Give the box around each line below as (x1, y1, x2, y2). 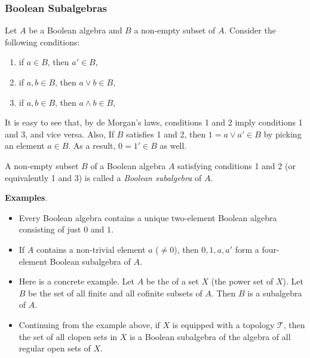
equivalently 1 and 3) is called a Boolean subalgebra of (5, 171, 202, 183)
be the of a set (146, 275, 199, 287)
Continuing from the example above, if (19, 318, 160, 331)
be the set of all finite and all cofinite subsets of (28, 286, 202, 299)
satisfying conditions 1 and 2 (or (177, 159, 296, 172)
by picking (263, 127, 302, 140)
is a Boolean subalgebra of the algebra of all (130, 330, 291, 342)
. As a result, (68, 139, 116, 152)
